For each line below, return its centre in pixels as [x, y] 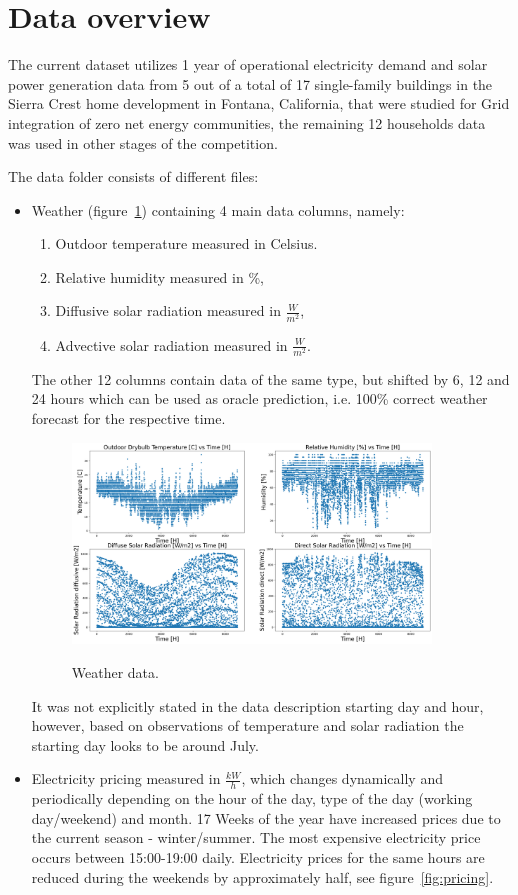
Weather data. [115, 672]
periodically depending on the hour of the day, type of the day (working [252, 798]
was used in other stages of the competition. [143, 142]
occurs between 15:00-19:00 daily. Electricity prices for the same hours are [258, 857]
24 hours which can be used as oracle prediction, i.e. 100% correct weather [259, 398]
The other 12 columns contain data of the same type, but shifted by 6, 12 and [270, 378]
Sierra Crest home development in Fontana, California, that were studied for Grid [259, 103]
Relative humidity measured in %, [159, 276]
